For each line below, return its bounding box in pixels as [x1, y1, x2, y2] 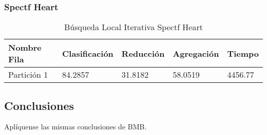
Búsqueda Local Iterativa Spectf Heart [64, 21, 203, 33]
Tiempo [227, 47, 259, 59]
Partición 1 [8, 69, 48, 81]
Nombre [8, 41, 42, 54]
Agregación [173, 47, 219, 59]
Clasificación [62, 47, 113, 59]
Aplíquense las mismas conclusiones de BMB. [4, 121, 147, 132]
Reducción [121, 47, 165, 59]
